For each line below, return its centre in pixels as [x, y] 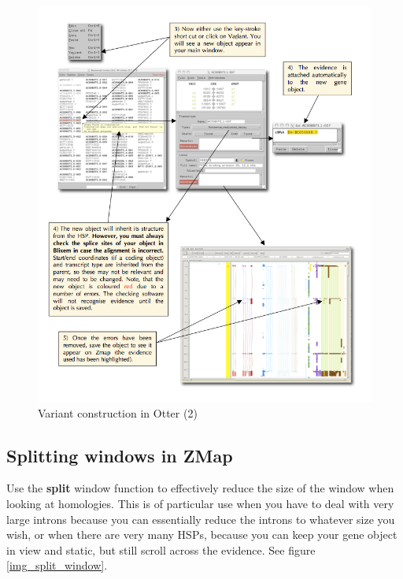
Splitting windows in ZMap [120, 455]
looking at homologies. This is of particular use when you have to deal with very [200, 503]
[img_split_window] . [57, 565]
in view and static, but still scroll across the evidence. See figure [161, 549]
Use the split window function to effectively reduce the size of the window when [200, 488]
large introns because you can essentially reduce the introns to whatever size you [201, 519]
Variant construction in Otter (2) [118, 412]
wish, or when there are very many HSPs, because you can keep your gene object [202, 534]
